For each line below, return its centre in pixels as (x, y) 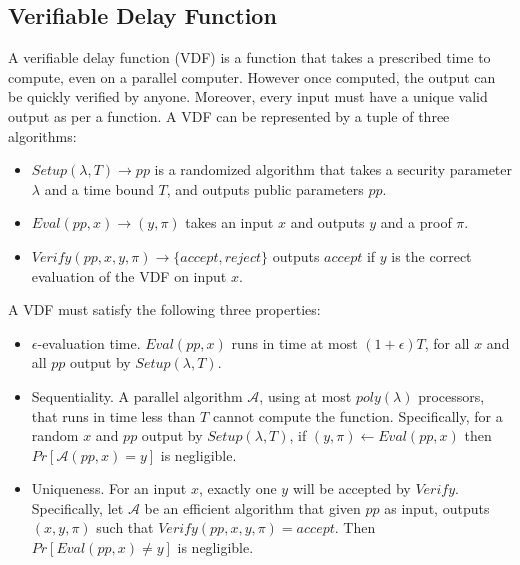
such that (125, 527)
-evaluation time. (89, 342)
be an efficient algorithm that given (252, 507)
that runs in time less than (113, 415)
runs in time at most (294, 342)
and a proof (416, 222)
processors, (451, 395)
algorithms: (42, 135)
